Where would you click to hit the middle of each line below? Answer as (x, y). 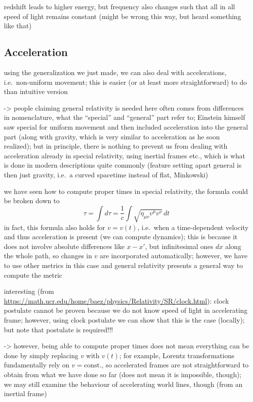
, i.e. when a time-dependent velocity (193, 227)
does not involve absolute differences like (64, 246)
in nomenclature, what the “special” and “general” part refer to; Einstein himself (125, 117)
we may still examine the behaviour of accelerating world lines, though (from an (123, 384)
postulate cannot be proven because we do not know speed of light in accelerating (126, 310)
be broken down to (32, 201)
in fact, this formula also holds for (54, 227)
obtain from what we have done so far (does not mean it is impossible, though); (123, 374)
